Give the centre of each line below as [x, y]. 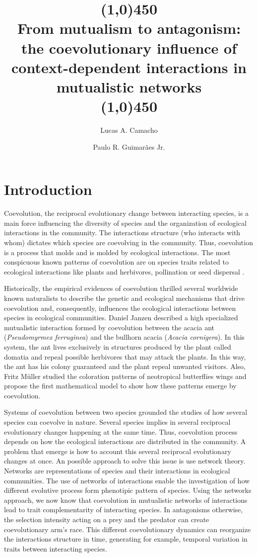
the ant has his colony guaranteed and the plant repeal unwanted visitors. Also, [125, 366]
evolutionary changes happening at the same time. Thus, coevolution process [121, 431]
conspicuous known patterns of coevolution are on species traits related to [116, 262]
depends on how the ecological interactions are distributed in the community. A [125, 441]
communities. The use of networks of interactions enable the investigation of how [127, 480]
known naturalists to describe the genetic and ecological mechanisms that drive [125, 298]
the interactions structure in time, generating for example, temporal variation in [126, 539]
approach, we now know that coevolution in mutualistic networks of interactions [126, 500]
